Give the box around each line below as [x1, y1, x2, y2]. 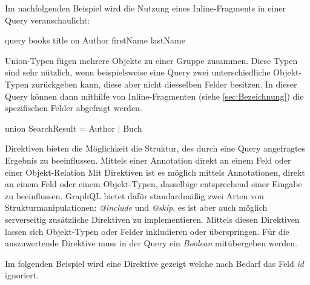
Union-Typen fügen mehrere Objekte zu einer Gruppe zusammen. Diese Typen [5, 54, 298, 66]
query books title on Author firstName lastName [5, 34, 185, 46]
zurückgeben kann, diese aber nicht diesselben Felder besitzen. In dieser [31, 77, 297, 90]
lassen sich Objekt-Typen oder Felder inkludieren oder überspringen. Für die [5, 225, 289, 237]
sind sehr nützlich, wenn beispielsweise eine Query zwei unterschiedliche [5, 66, 271, 78]
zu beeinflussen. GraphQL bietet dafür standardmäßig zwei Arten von [5, 189, 264, 202]
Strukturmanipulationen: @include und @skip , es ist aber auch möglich [5, 201, 268, 214]
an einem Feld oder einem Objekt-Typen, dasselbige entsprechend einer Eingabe [5, 178, 302, 190]
